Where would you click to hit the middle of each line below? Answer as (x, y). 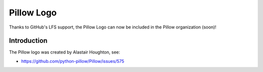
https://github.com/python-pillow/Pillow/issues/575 (73, 61)
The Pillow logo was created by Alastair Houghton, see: (65, 52)
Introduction (28, 41)
